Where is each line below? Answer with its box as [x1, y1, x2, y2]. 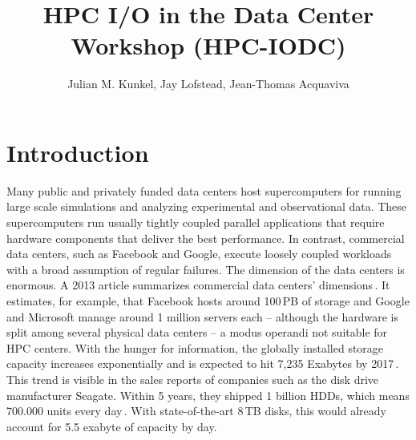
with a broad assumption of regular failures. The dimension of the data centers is [6, 260, 405, 277]
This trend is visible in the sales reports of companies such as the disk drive [6, 370, 379, 387]
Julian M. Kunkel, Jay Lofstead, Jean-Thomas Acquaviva [67, 75, 349, 92]
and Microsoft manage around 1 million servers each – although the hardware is [6, 308, 398, 325]
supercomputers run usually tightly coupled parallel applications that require [6, 214, 385, 231]
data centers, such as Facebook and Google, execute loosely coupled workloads [6, 245, 392, 262]
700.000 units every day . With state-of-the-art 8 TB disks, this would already [6, 402, 386, 419]
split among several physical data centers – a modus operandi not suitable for [6, 324, 388, 341]
